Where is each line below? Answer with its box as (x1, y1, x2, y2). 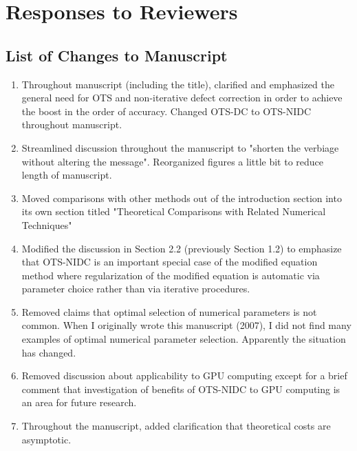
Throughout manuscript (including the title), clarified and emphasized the (21, 77, 334, 91)
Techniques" (21, 217, 72, 232)
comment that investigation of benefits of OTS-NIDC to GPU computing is (21, 381, 340, 396)
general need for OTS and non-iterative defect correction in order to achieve (21, 90, 343, 105)
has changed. (21, 345, 76, 359)
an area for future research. (21, 395, 137, 410)
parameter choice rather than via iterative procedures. (21, 281, 250, 296)
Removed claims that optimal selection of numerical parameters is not (21, 304, 317, 319)
